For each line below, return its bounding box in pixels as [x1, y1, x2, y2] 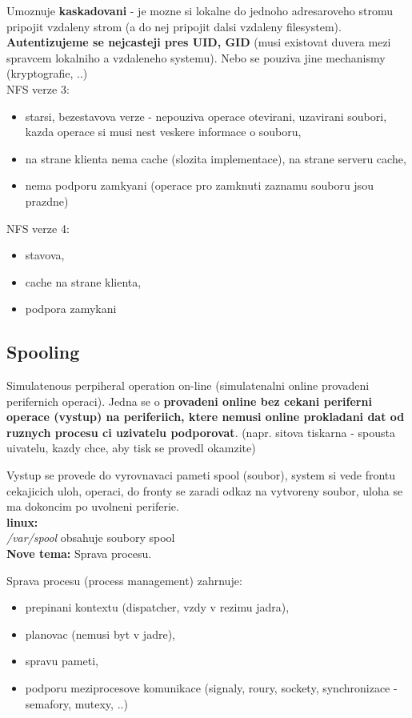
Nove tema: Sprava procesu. [6, 545, 152, 562]
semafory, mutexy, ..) [25, 695, 128, 712]
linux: [6, 513, 38, 530]
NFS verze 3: [6, 80, 70, 97]
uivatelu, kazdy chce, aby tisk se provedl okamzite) [6, 439, 256, 456]
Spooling [6, 339, 80, 364]
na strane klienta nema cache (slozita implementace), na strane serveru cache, [25, 150, 406, 166]
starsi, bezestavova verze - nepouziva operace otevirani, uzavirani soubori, [25, 107, 387, 124]
